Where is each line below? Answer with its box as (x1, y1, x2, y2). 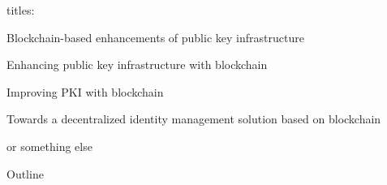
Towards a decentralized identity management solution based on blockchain (6, 110, 381, 127)
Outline (6, 165, 44, 182)
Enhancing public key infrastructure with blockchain (6, 56, 268, 73)
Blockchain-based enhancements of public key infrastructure (6, 28, 304, 45)
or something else (6, 137, 92, 154)
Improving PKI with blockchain (6, 83, 164, 100)
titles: (6, 2, 35, 18)
